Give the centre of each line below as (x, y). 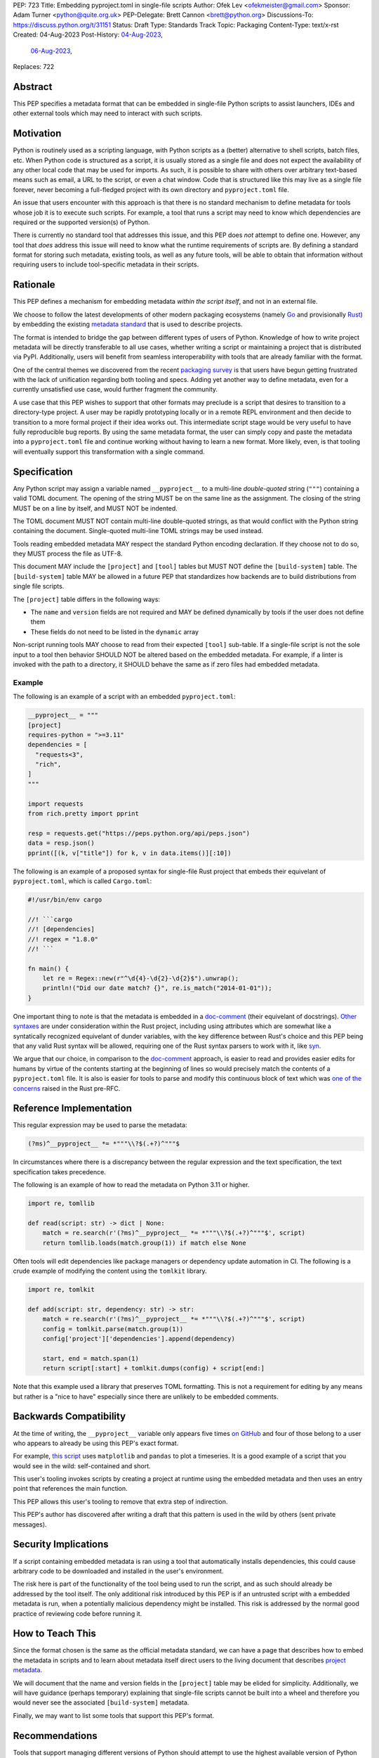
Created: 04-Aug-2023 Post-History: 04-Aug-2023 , (88, 34)
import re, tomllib (61, 1204)
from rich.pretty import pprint (84, 814)
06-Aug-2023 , (52, 51)
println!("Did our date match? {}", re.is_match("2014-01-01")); (157, 988)
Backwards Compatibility (69, 1417)
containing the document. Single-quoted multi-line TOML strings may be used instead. (138, 531)
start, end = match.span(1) (91, 1358)
